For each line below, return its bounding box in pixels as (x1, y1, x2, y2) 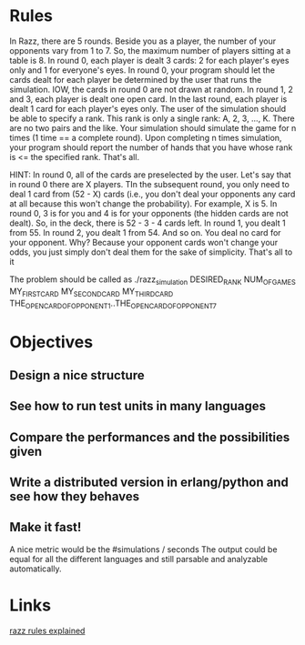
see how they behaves (9, 489, 139, 505)
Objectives (9, 331, 94, 352)
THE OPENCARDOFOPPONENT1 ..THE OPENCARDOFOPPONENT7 (9, 297, 217, 310)
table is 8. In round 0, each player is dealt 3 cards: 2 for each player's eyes (9, 55, 290, 66)
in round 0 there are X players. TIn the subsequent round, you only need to (9, 178, 290, 189)
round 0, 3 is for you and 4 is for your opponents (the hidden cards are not (9, 207, 289, 218)
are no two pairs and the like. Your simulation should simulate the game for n (9, 122, 297, 133)
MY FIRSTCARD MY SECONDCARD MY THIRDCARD (9, 286, 174, 298)
